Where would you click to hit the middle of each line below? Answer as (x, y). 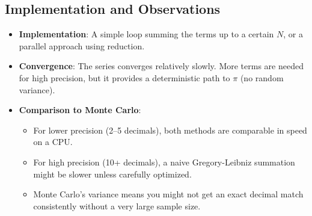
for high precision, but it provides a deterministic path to (124, 77)
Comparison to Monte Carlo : (80, 110)
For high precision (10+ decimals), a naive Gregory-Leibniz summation (164, 162)
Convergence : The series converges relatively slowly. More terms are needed (161, 66)
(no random (262, 77)
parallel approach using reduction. (82, 45)
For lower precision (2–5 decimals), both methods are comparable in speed (170, 130)
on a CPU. (53, 142)
